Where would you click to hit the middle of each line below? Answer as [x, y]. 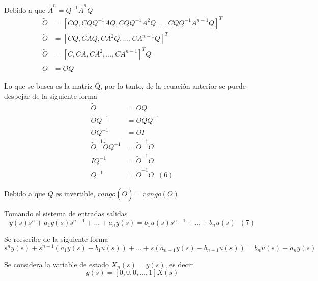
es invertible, [75, 194]
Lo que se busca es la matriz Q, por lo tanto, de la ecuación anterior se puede [125, 86]
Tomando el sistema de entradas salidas [66, 214]
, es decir [179, 264]
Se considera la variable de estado [56, 264]
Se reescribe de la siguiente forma [56, 239]
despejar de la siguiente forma [51, 95]
